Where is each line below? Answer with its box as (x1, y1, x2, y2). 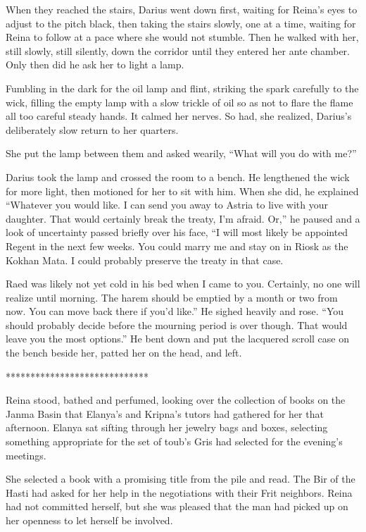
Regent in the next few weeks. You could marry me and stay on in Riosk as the (6, 238, 348, 253)
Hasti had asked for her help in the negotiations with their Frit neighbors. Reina (6, 485, 353, 500)
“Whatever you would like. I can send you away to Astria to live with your (6, 197, 328, 212)
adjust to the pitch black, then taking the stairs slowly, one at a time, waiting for (6, 16, 356, 30)
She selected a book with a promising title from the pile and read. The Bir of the (6, 471, 355, 486)
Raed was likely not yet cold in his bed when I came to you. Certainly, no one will (6, 276, 360, 291)
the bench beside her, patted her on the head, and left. (6, 345, 242, 360)
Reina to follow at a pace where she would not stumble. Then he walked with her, (6, 30, 359, 44)
